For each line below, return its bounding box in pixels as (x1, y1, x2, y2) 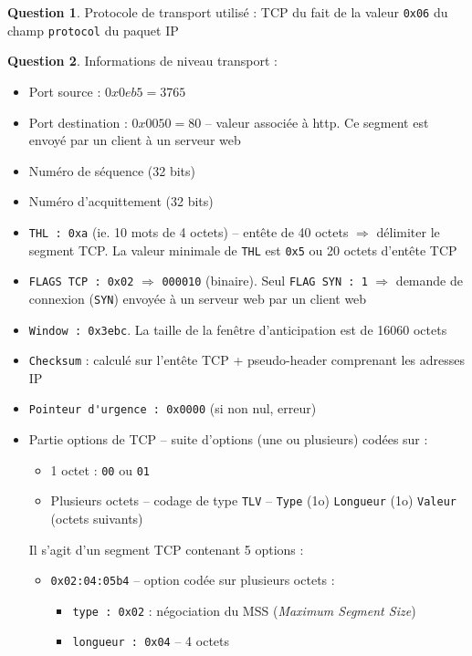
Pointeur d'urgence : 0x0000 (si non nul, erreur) (28, 399, 317, 418)
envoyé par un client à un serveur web (28, 130, 241, 150)
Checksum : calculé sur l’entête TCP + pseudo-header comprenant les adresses (28, 350, 466, 370)
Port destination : (28, 112, 128, 131)
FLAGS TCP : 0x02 (28, 276, 134, 289)
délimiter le (376, 222, 440, 241)
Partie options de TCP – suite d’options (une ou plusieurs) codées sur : (28, 430, 428, 449)
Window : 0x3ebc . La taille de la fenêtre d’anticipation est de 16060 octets (28, 319, 447, 338)
